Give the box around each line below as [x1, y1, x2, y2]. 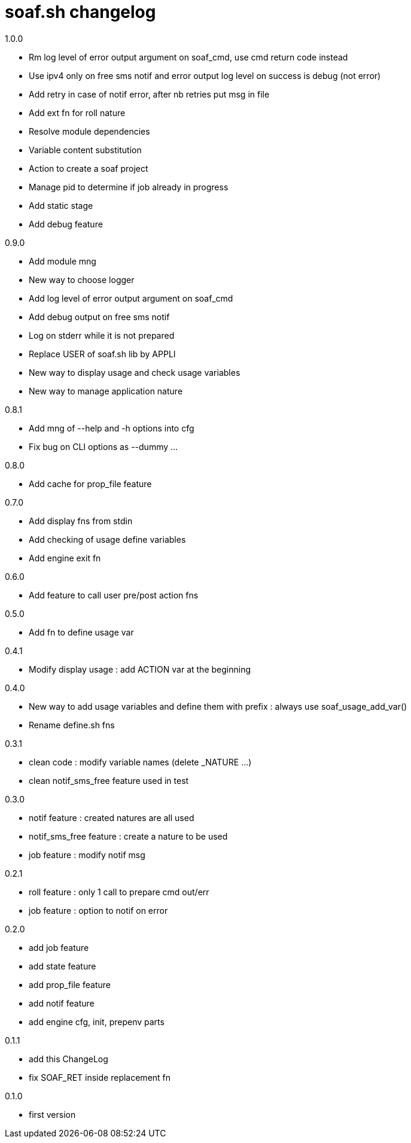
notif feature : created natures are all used [29, 812, 194, 823]
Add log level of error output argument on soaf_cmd [29, 293, 233, 303]
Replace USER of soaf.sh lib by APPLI [29, 348, 176, 359]
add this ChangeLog [29, 1053, 108, 1064]
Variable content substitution [29, 144, 142, 155]
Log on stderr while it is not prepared [29, 330, 175, 341]
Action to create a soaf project [29, 163, 148, 174]
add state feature [29, 960, 96, 971]
